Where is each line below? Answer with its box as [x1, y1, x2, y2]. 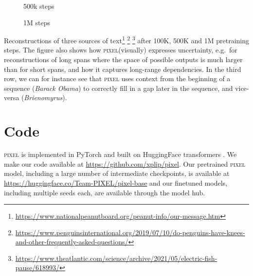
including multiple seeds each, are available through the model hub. [4, 187, 205, 197]
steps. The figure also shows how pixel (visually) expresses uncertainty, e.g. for [4, 45, 237, 55]
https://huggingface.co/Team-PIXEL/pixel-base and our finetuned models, [4, 177, 228, 188]
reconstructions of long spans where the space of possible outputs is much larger [4, 54, 243, 65]
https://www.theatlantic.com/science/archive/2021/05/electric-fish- [15, 253, 217, 263]
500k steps [23, 1, 54, 11]
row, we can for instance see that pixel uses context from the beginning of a [4, 73, 231, 84]
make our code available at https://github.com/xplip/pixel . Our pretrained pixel [4, 158, 245, 169]
